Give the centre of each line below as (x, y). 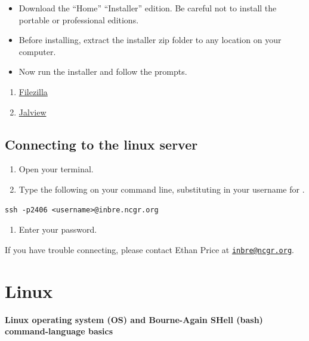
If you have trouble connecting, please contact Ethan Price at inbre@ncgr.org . (150, 249)
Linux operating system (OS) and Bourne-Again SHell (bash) (134, 319)
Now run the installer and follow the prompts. (103, 71)
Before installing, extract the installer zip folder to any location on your (150, 40)
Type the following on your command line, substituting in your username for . (162, 189)
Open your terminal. (56, 169)
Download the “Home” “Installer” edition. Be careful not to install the (148, 8)
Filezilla (33, 91)
